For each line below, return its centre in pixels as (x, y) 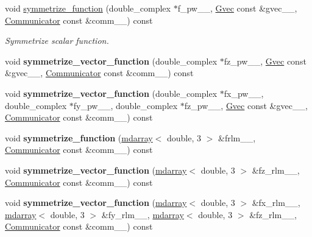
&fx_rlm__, (276, 203)
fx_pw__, (244, 93)
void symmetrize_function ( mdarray (79, 137)
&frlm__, (237, 137)
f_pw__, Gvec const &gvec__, (237, 8)
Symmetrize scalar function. (57, 41)
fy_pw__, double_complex (126, 105)
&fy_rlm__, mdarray (143, 214)
